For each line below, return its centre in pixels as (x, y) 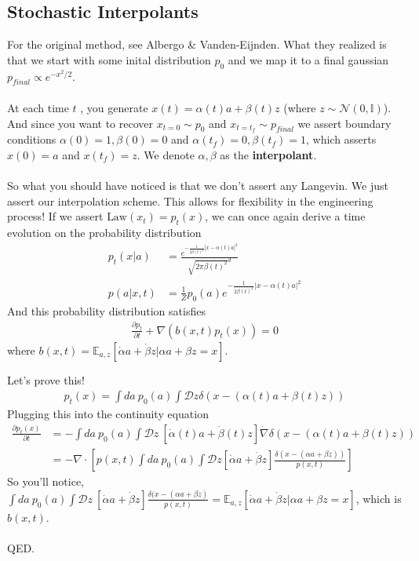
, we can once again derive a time (285, 216)
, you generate (114, 107)
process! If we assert (55, 216)
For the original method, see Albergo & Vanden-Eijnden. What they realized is (197, 44)
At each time (38, 107)
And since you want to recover (80, 123)
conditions (32, 139)
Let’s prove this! (46, 379)
